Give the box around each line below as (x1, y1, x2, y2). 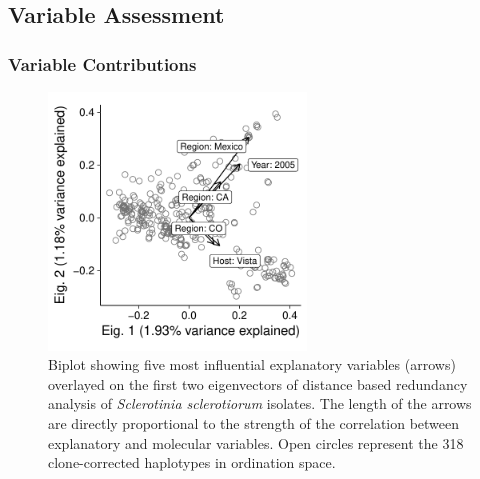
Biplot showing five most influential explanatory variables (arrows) (48, 354, 456, 375)
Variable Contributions (8, 51, 197, 76)
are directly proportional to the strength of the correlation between (48, 413, 460, 433)
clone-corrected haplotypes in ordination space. (48, 452, 336, 473)
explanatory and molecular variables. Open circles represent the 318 (48, 432, 464, 453)
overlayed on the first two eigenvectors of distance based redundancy (48, 373, 468, 394)
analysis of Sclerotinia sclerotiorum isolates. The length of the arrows (48, 393, 472, 414)
